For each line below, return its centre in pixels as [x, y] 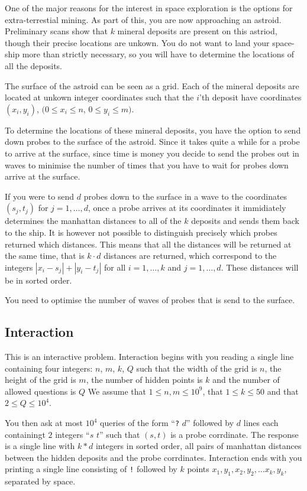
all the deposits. [33, 65]
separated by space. [40, 481]
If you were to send [40, 196]
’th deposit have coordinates [251, 97]
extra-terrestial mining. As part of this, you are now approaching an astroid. [143, 19]
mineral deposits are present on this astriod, [197, 31]
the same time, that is [45, 256]
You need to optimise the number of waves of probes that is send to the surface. [150, 300]
